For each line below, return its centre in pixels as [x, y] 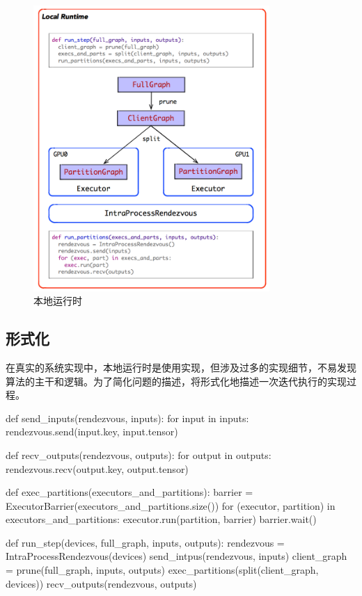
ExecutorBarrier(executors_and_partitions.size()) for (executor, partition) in [171, 505]
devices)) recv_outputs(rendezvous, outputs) [101, 583]
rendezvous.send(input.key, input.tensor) [92, 432]
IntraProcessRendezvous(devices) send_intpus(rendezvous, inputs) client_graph [176, 556]
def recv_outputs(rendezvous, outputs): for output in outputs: [139, 454]
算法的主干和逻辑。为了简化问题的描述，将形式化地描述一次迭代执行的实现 [176, 381]
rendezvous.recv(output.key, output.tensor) [97, 468]
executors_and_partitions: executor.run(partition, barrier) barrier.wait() [161, 519]
